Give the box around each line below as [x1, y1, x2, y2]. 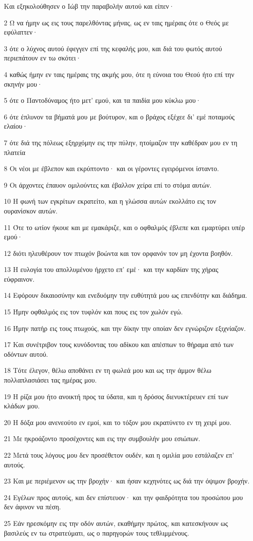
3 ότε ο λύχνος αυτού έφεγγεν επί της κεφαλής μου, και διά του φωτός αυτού [4, 43, 222, 53]
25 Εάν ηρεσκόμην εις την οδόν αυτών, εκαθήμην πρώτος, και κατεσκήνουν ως [4, 518, 228, 528]
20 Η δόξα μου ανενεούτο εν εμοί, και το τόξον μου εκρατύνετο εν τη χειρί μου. [4, 417, 232, 427]
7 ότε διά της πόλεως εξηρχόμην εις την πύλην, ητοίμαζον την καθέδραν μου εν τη [4, 137, 237, 147]
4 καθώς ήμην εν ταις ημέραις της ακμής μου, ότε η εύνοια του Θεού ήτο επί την [4, 69, 234, 79]
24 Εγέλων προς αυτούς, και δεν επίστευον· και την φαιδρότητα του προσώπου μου [4, 492, 243, 502]
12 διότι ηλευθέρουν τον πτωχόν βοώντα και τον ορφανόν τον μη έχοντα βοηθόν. [4, 248, 233, 258]
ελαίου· [4, 121, 28, 131]
